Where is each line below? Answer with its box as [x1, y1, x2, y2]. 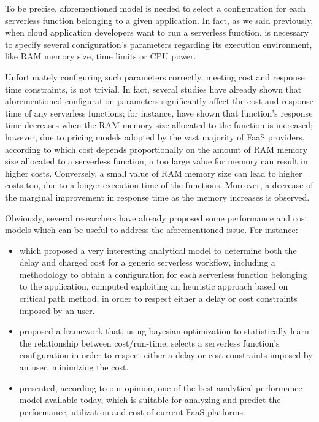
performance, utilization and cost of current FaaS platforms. [19, 405, 245, 418]
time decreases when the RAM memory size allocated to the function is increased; [5, 118, 313, 131]
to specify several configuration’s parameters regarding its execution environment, [5, 37, 312, 50]
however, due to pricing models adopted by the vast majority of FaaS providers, [5, 130, 305, 143]
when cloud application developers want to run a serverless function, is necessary [5, 26, 309, 39]
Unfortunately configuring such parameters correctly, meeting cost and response [5, 70, 305, 83]
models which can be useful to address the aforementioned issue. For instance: [5, 223, 298, 236]
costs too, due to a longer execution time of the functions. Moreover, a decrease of [5, 178, 313, 191]
